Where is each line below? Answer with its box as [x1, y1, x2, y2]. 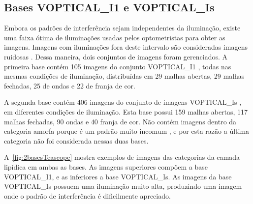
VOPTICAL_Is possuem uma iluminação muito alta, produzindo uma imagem [4, 181, 242, 191]
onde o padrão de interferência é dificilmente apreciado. [4, 190, 171, 201]
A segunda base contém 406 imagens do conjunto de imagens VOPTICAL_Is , [4, 97, 242, 107]
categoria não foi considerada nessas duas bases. [4, 135, 149, 146]
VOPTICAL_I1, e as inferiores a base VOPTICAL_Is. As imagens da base [4, 171, 232, 181]
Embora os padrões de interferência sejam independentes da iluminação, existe [4, 23, 241, 33]
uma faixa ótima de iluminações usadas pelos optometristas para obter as [4, 32, 225, 42]
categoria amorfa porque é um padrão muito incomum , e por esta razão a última [4, 126, 250, 136]
